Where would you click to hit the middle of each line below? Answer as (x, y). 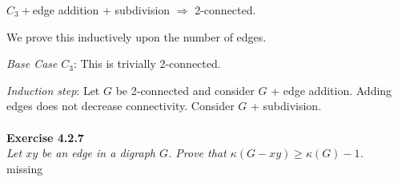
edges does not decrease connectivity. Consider (121, 106)
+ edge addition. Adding (332, 90)
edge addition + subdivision (101, 10)
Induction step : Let (53, 90)
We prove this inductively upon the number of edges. (137, 36)
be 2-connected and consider (185, 90)
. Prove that (197, 153)
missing (25, 168)
